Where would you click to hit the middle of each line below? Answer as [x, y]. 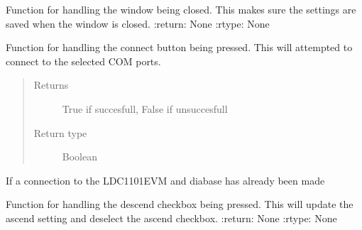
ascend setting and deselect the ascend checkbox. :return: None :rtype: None [171, 218]
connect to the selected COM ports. [83, 61]
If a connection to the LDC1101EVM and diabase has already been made [165, 180]
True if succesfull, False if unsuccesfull [145, 108]
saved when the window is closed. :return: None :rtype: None [138, 23]
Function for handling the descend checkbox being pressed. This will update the [180, 204]
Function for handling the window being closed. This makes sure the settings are [181, 9]
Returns [51, 85]
